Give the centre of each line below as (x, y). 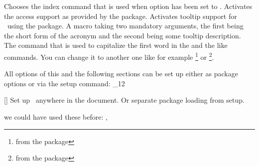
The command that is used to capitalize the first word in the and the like (116, 45)
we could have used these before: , (56, 117)
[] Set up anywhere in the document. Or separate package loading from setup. (124, 100)
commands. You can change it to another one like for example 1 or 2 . (109, 56)
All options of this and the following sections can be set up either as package (121, 74)
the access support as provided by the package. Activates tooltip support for (121, 16)
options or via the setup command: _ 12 (65, 83)
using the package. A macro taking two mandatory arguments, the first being (125, 26)
